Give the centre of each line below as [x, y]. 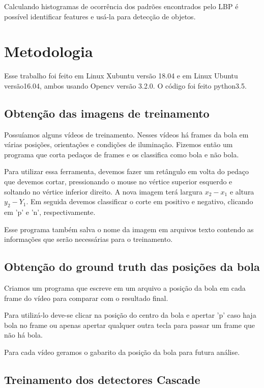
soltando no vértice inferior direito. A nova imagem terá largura [104, 191]
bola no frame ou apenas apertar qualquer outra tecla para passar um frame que [129, 325]
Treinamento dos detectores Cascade [102, 379]
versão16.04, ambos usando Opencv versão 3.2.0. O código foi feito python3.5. [125, 85]
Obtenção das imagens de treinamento [107, 113]
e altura [242, 191]
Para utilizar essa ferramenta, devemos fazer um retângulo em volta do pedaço [126, 171]
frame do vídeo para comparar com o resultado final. [86, 298]
